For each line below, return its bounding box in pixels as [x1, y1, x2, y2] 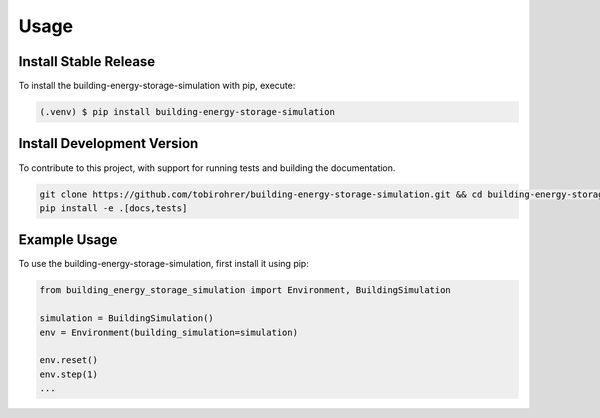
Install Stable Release [18, 53, 156, 70]
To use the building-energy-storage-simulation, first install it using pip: [18, 258, 309, 270]
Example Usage [18, 231, 118, 249]
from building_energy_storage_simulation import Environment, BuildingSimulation [39, 285, 452, 296]
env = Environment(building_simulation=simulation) [39, 326, 299, 338]
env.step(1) [39, 368, 99, 380]
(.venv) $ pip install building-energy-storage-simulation [39, 106, 335, 118]
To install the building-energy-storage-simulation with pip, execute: [18, 80, 296, 92]
